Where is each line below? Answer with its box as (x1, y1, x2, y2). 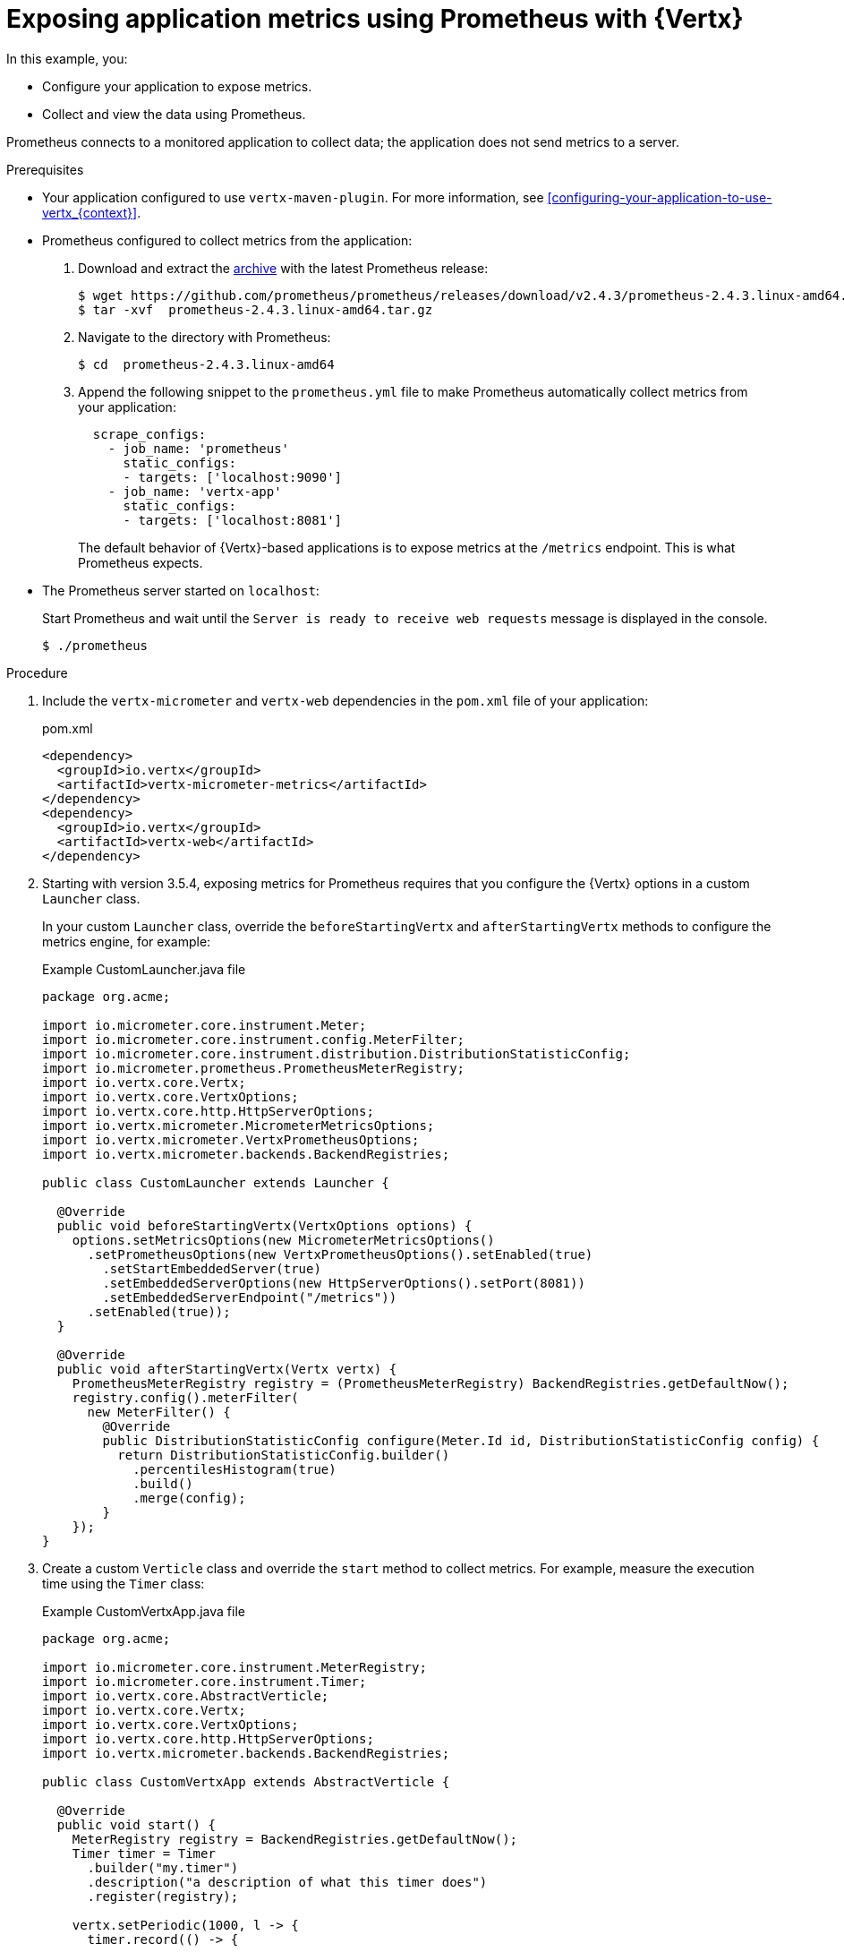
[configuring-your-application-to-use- (547, 189, 772, 205)
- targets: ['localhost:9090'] (123, 469, 343, 484)
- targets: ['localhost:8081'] (123, 512, 343, 527)
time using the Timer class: (42, 1575, 205, 1591)
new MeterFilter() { (87, 1404, 231, 1419)
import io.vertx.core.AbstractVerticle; (42, 1688, 329, 1703)
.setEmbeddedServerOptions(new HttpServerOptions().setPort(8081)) (102, 1275, 585, 1290)
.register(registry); (87, 1888, 239, 1904)
